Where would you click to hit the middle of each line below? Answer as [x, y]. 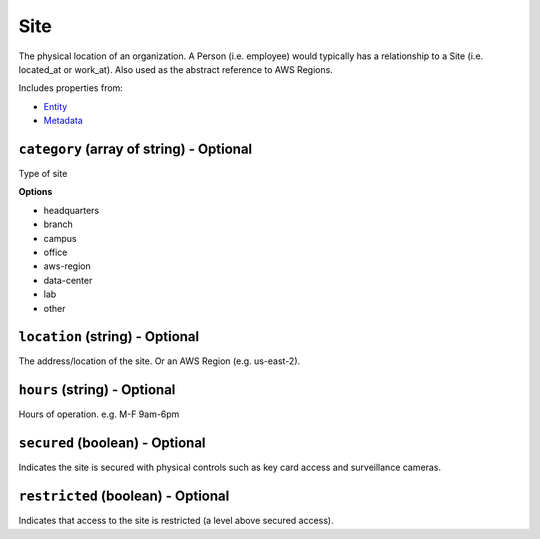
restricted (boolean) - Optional [124, 496]
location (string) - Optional [109, 336]
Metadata [63, 121]
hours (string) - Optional [97, 390]
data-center [68, 280]
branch [58, 224]
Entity [55, 106]
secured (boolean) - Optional [112, 443]
